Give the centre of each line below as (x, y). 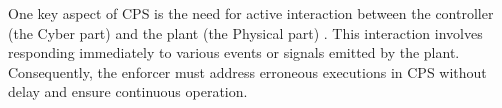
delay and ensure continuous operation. (128, 91)
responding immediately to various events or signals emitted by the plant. (234, 52)
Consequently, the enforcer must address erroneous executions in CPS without (247, 71)
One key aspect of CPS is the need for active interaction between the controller (251, 13)
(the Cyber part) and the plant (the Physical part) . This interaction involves (245, 32)
